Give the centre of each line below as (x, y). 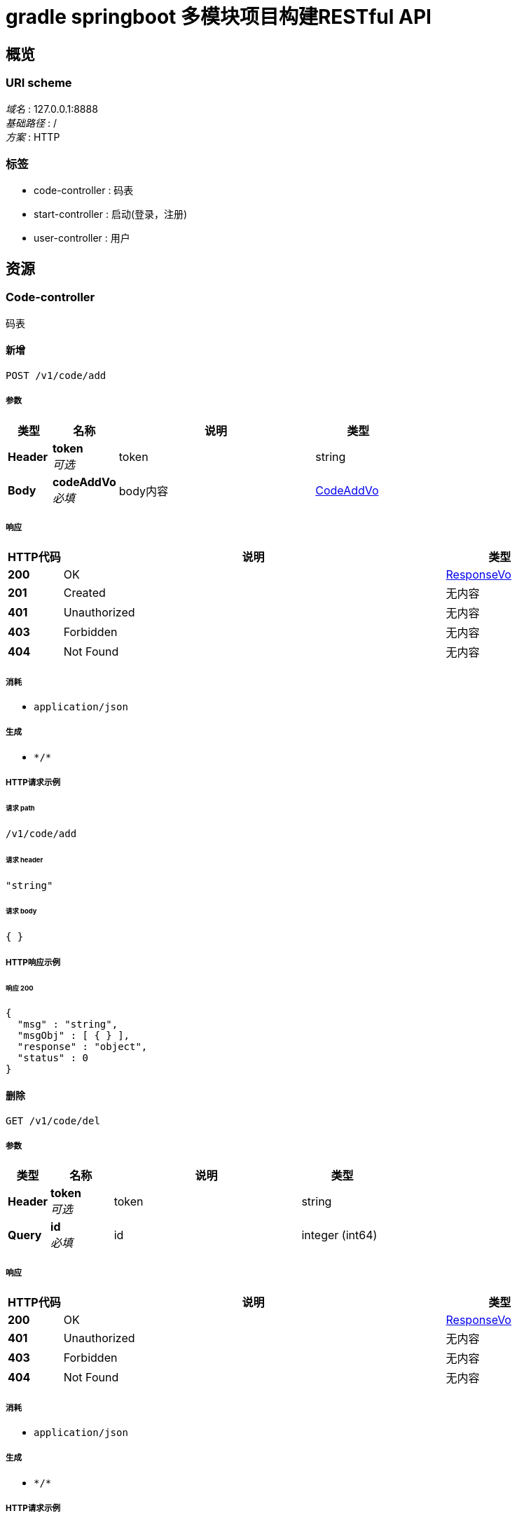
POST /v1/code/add (56, 375)
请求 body (21, 911)
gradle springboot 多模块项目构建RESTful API (219, 17)
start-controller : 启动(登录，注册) (111, 214)
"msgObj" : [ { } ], (74, 1036)
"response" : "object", (82, 1047)
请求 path (20, 808)
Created (84, 593)
